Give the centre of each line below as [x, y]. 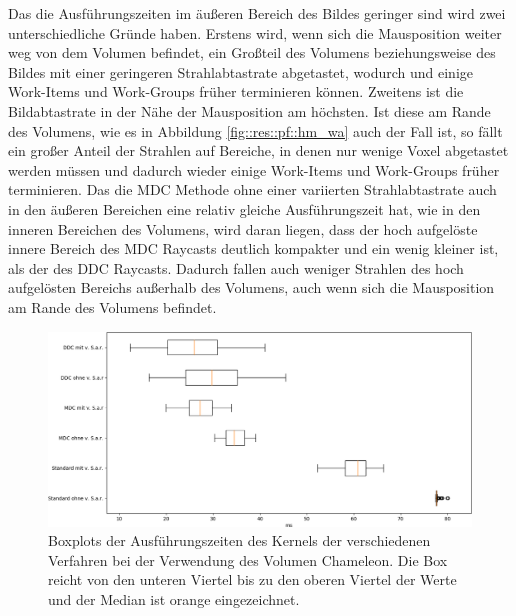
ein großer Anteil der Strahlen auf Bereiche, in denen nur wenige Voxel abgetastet [258, 150]
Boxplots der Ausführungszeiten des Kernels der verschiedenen [239, 540]
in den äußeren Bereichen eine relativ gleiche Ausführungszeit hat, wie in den [244, 208]
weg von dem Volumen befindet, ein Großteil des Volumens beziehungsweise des [252, 52]
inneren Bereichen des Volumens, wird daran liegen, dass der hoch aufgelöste [243, 228]
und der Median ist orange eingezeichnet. [174, 598]
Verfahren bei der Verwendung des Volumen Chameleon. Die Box [248, 559]
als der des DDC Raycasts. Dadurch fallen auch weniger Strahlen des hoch [236, 267]
